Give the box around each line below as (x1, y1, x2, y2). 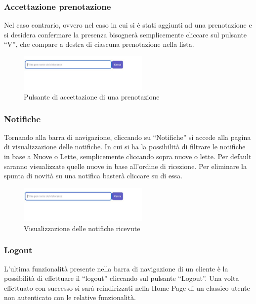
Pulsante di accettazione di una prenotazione (24, 92, 160, 102)
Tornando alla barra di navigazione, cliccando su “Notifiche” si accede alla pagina (4, 132, 251, 142)
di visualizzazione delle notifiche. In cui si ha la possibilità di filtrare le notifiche (4, 141, 246, 152)
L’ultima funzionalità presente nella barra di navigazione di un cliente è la (4, 263, 228, 273)
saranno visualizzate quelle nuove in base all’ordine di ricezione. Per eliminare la (4, 161, 247, 171)
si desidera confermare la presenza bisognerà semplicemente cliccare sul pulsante (4, 29, 247, 39)
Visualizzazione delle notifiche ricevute (24, 223, 140, 233)
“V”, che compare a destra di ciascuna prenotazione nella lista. (4, 39, 194, 49)
